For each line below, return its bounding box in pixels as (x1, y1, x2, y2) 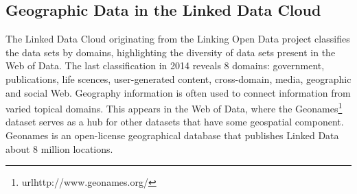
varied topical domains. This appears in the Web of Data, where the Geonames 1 (5, 99, 343, 115)
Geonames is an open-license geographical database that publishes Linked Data (5, 128, 339, 143)
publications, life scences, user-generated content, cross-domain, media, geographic (5, 71, 352, 86)
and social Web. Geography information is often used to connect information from (5, 85, 351, 99)
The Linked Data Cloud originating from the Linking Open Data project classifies (5, 32, 350, 46)
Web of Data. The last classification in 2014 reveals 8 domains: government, (5, 58, 325, 73)
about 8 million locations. (5, 141, 113, 156)
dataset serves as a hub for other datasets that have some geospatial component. (5, 114, 344, 129)
